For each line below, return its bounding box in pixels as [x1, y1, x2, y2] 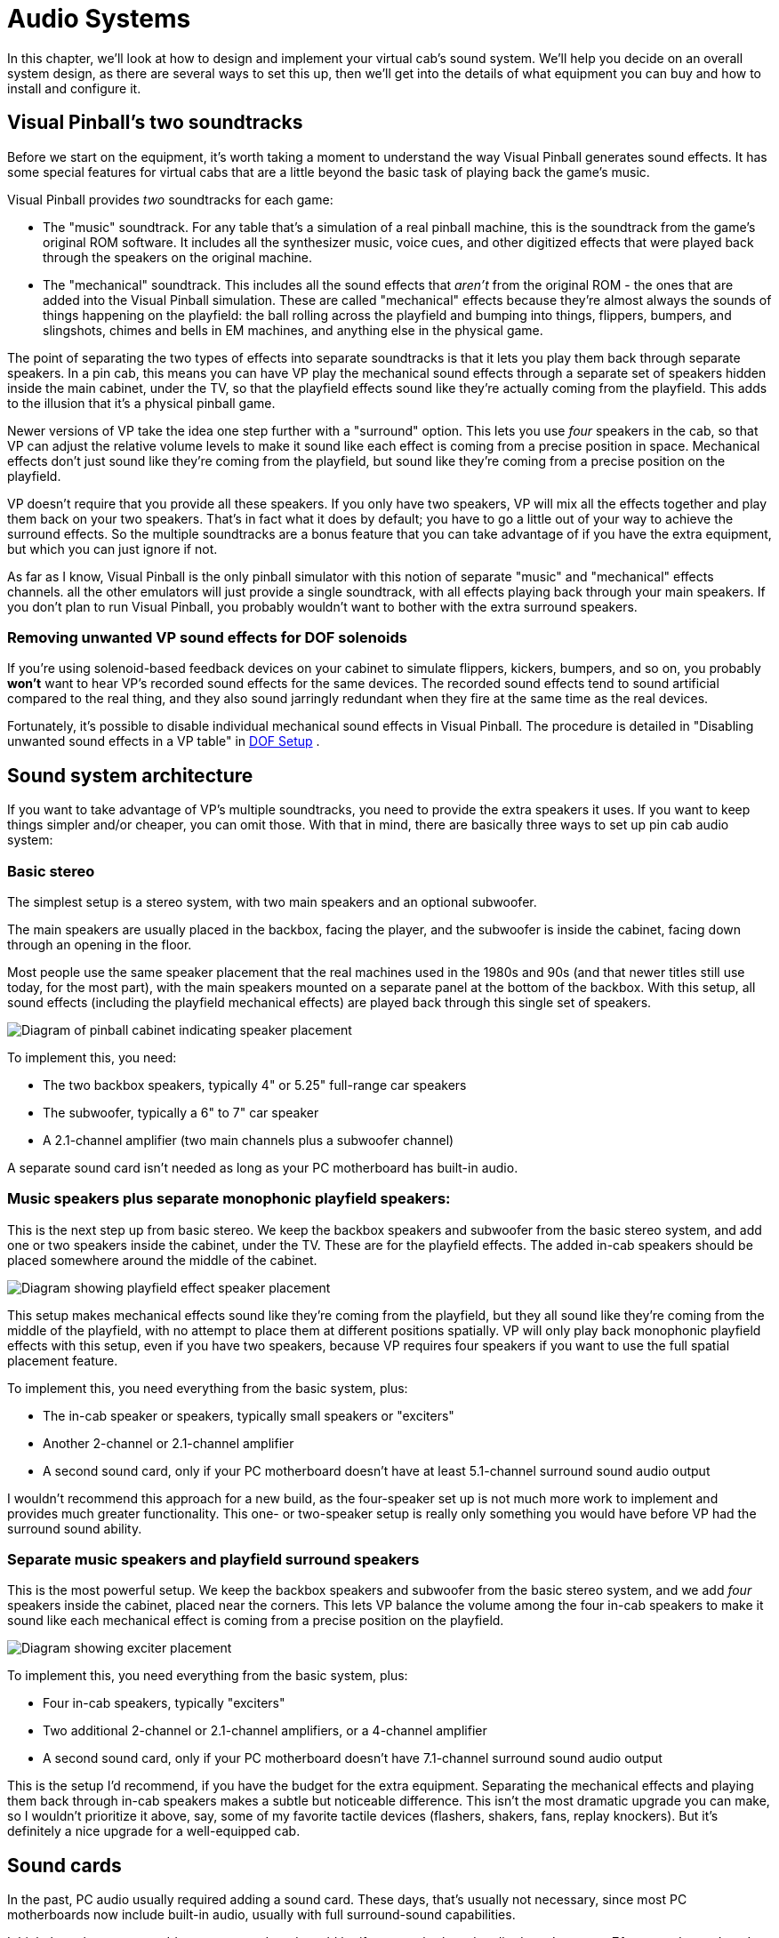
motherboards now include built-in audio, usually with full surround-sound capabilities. [7, 1907, 516, 1923]
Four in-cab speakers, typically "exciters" [43, 1695, 285, 1711]
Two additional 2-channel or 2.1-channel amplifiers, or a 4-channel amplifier [43, 1723, 487, 1739]
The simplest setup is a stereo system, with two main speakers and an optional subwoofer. [7, 893, 537, 909]
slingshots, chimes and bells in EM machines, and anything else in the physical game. [43, 322, 543, 338]
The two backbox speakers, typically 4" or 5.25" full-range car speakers [43, 1077, 467, 1093]
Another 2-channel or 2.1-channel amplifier [43, 1435, 294, 1451]
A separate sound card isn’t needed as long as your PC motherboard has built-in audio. [7, 1159, 518, 1175]
